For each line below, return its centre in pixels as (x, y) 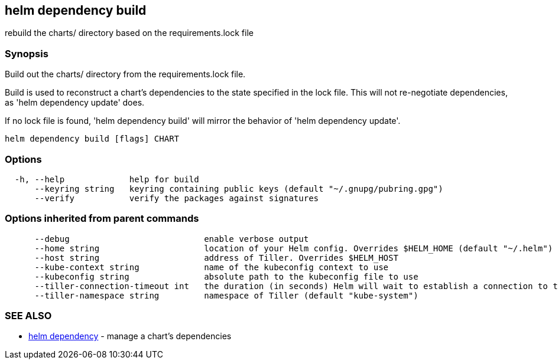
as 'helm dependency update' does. (75, 103)
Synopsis (27, 53)
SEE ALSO (28, 316)
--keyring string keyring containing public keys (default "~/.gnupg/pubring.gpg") (239, 188)
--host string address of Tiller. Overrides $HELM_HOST (216, 258)
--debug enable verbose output (172, 239)
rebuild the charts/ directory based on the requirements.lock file (129, 33)
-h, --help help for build (107, 179)
